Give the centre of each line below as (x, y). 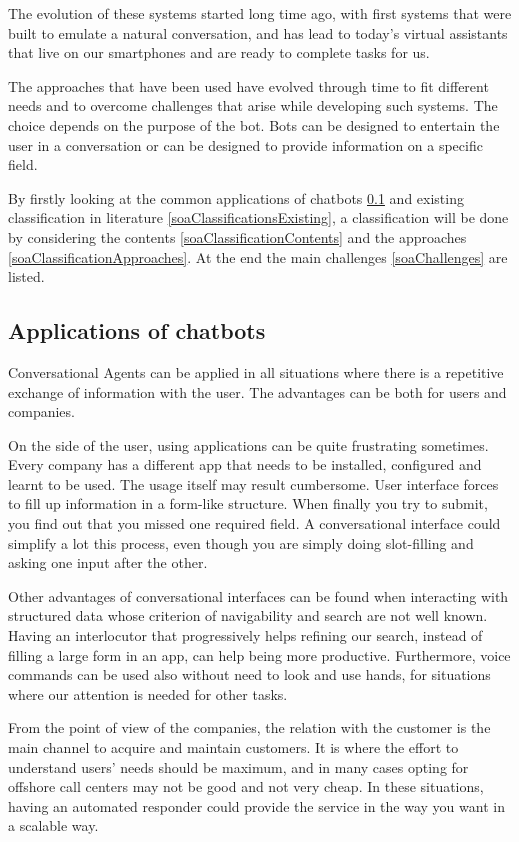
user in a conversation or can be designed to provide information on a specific (245, 144)
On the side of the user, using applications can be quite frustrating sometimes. (248, 444)
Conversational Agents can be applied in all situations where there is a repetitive (256, 371)
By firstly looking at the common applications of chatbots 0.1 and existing (236, 197)
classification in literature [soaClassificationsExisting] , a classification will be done (258, 217)
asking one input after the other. (108, 562)
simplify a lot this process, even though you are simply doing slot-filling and (241, 542)
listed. (26, 276)
